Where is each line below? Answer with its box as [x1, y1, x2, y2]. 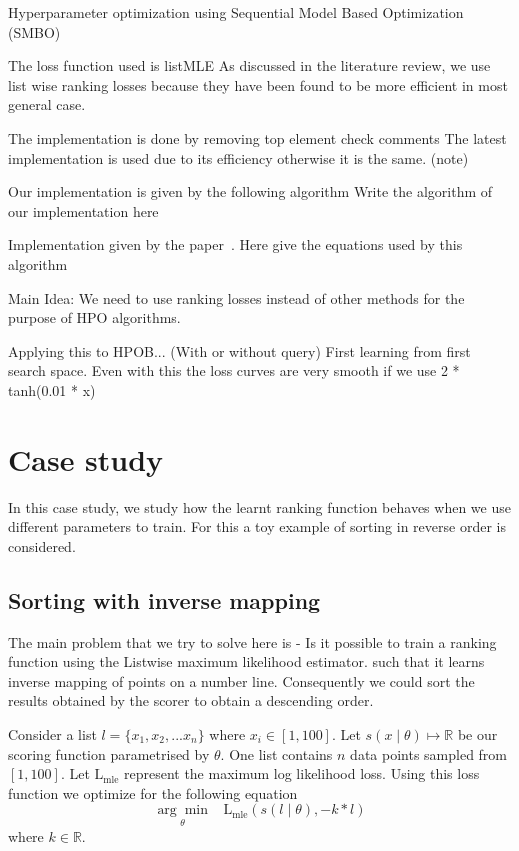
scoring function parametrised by [8, 743, 210, 764]
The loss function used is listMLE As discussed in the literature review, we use [8, 55, 491, 76]
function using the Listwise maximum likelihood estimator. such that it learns [8, 651, 485, 672]
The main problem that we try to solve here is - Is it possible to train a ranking [8, 631, 497, 652]
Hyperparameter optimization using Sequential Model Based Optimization [8, 2, 464, 22]
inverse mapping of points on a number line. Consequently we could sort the [8, 670, 475, 691]
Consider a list [8, 723, 97, 744]
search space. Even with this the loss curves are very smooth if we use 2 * [8, 360, 460, 381]
